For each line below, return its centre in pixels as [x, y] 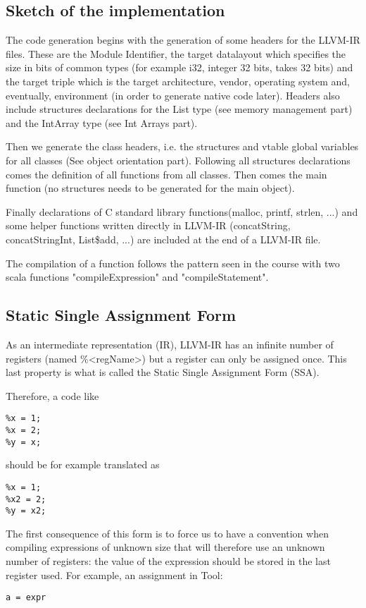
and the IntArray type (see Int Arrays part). [102, 122]
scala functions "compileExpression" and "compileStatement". [137, 277]
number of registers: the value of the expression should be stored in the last [168, 561]
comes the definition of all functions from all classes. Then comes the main [166, 174]
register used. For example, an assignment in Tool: [114, 574]
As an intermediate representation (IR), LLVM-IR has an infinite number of [170, 344]
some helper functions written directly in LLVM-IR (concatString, [148, 225]
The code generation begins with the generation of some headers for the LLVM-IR [183, 40]
